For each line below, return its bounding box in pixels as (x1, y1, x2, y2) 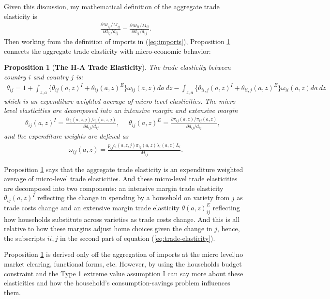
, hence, (217, 223, 240, 234)
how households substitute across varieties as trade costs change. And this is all (4, 214, 240, 224)
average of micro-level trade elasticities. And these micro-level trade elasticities (4, 173, 238, 184)
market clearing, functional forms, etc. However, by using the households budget (4, 259, 242, 269)
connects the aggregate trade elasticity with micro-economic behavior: (4, 46, 211, 56)
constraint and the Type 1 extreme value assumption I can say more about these (4, 268, 243, 278)
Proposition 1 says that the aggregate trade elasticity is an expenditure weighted (4, 164, 243, 174)
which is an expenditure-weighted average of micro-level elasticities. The (4, 95, 216, 106)
